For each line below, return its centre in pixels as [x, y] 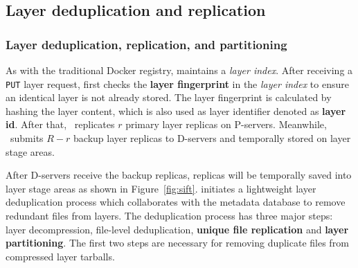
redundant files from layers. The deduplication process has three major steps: [169, 215]
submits [27, 138]
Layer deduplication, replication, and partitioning [146, 44]
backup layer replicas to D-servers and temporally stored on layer [212, 138]
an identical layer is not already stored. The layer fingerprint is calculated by [169, 97]
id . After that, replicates [60, 124]
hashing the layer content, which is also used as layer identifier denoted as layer [176, 110]
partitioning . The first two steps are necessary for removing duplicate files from [177, 243]
